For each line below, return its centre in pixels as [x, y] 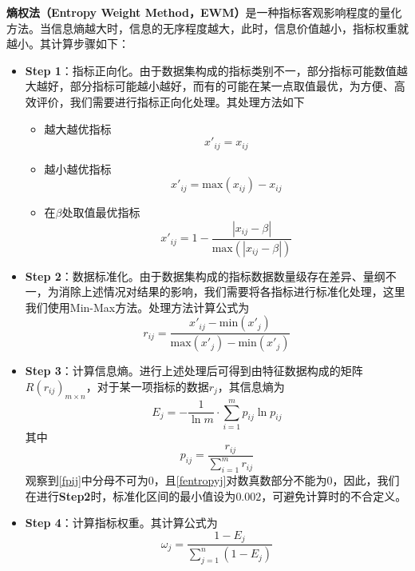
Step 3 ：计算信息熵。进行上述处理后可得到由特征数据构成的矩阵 [194, 371]
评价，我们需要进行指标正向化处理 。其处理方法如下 [170, 101]
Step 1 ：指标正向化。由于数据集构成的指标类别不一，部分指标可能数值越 [216, 70]
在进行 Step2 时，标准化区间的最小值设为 [130, 495]
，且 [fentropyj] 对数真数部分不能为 [240, 480]
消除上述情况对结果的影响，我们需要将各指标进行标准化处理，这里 [232, 291]
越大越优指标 [78, 128]
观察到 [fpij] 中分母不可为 [87, 480]
